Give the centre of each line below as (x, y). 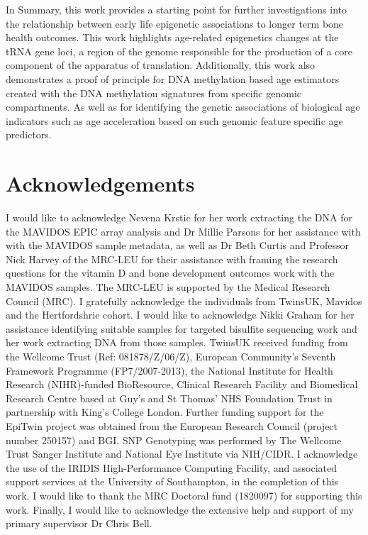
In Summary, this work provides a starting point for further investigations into (176, 9)
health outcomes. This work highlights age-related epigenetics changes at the (172, 37)
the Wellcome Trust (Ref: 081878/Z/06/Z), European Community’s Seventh (171, 356)
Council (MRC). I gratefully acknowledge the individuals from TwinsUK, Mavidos (184, 300)
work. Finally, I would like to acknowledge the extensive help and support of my (180, 509)
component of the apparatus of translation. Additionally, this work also (161, 65)
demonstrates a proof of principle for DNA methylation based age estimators (173, 78)
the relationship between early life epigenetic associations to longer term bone (175, 23)
